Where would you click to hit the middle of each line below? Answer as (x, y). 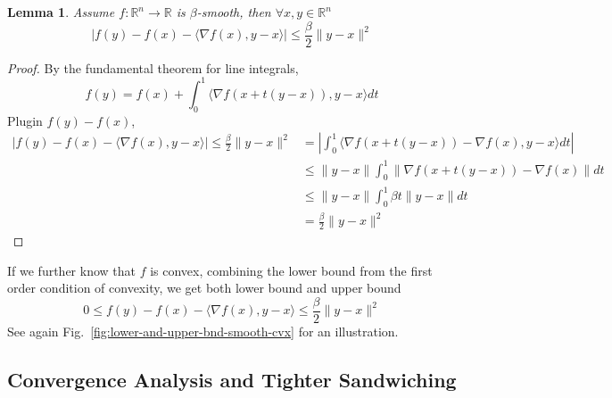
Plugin (25, 120)
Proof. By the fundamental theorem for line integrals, (153, 67)
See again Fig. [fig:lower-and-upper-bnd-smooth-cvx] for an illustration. (203, 332)
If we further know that (71, 270)
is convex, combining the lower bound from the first (291, 270)
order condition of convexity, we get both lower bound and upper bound (204, 288)
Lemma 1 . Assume (61, 12)
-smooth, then (234, 12)
